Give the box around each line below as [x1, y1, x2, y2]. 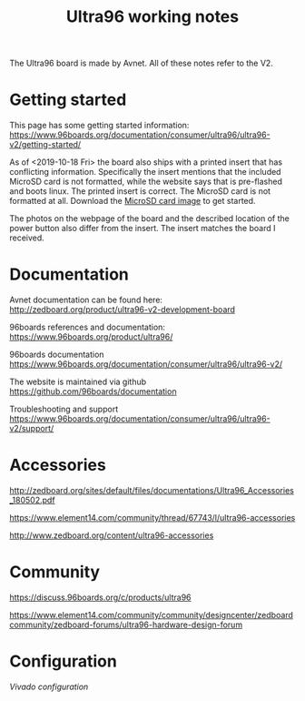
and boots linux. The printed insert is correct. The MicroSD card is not [9, 186, 271, 197]
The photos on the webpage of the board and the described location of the [9, 213, 290, 224]
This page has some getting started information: [9, 120, 190, 131]
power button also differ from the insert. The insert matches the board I [9, 223, 276, 234]
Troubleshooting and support [9, 403, 119, 415]
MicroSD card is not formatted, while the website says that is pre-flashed [9, 176, 283, 188]
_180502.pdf [9, 494, 56, 505]
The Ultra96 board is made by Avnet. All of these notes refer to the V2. [9, 57, 274, 69]
